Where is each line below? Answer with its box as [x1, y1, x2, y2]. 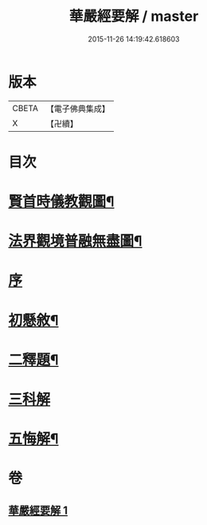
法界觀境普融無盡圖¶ [8, 233, 143, 250]
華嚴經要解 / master [68, 7, 199, 26]
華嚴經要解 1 [8, 503, 68, 517]
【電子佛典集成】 [45, 103, 110, 114]
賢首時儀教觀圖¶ [8, 193, 115, 211]
